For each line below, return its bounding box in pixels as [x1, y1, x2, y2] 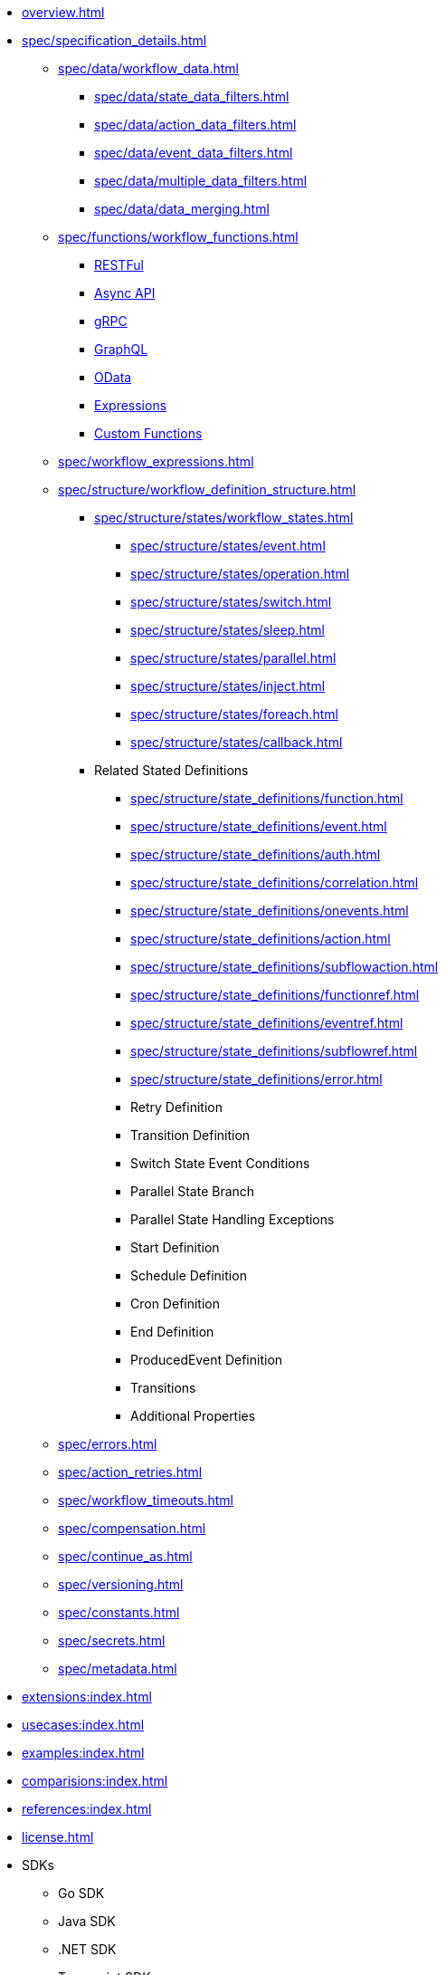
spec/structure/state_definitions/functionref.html [130, 987, 420, 1002]
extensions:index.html [22, 1689, 152, 1704]
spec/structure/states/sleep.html [130, 622, 325, 638]
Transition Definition [130, 1127, 251, 1143]
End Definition [130, 1324, 214, 1339]
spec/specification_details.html [22, 33, 207, 48]
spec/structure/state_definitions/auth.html [130, 847, 381, 862]
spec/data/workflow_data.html [58, 61, 239, 76]
